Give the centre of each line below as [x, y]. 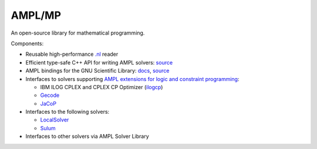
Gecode [50, 95]
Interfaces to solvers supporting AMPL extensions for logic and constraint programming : [132, 79]
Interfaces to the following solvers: [68, 112]
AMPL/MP [36, 15]
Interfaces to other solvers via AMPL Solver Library [87, 136]
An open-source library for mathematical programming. [78, 33]
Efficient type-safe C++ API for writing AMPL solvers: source [99, 62]
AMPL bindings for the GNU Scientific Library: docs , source [97, 71]
